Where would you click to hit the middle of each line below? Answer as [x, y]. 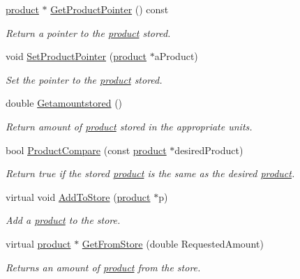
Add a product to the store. [63, 220]
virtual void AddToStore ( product [78, 196]
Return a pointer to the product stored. [88, 32]
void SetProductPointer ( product [76, 56]
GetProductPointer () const [110, 9]
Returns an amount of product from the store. [103, 267]
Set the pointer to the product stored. [84, 79]
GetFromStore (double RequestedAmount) [173, 243]
